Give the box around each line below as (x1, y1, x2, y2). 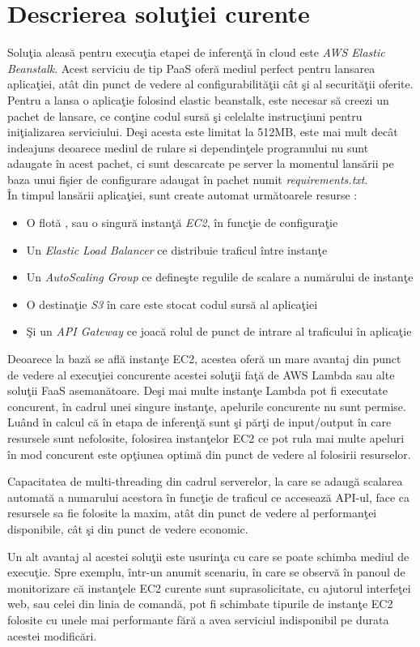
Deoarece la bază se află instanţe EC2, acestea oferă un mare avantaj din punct (7, 350, 401, 367)
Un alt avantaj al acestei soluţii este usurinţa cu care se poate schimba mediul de (7, 547, 409, 564)
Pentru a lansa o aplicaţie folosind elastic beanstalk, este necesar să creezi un (7, 91, 389, 108)
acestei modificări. (7, 627, 97, 644)
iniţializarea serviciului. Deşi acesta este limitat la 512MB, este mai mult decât (7, 123, 398, 140)
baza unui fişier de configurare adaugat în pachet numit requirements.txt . (7, 170, 368, 187)
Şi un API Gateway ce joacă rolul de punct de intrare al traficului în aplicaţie (26, 323, 412, 340)
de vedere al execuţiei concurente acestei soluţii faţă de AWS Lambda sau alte (7, 366, 395, 383)
